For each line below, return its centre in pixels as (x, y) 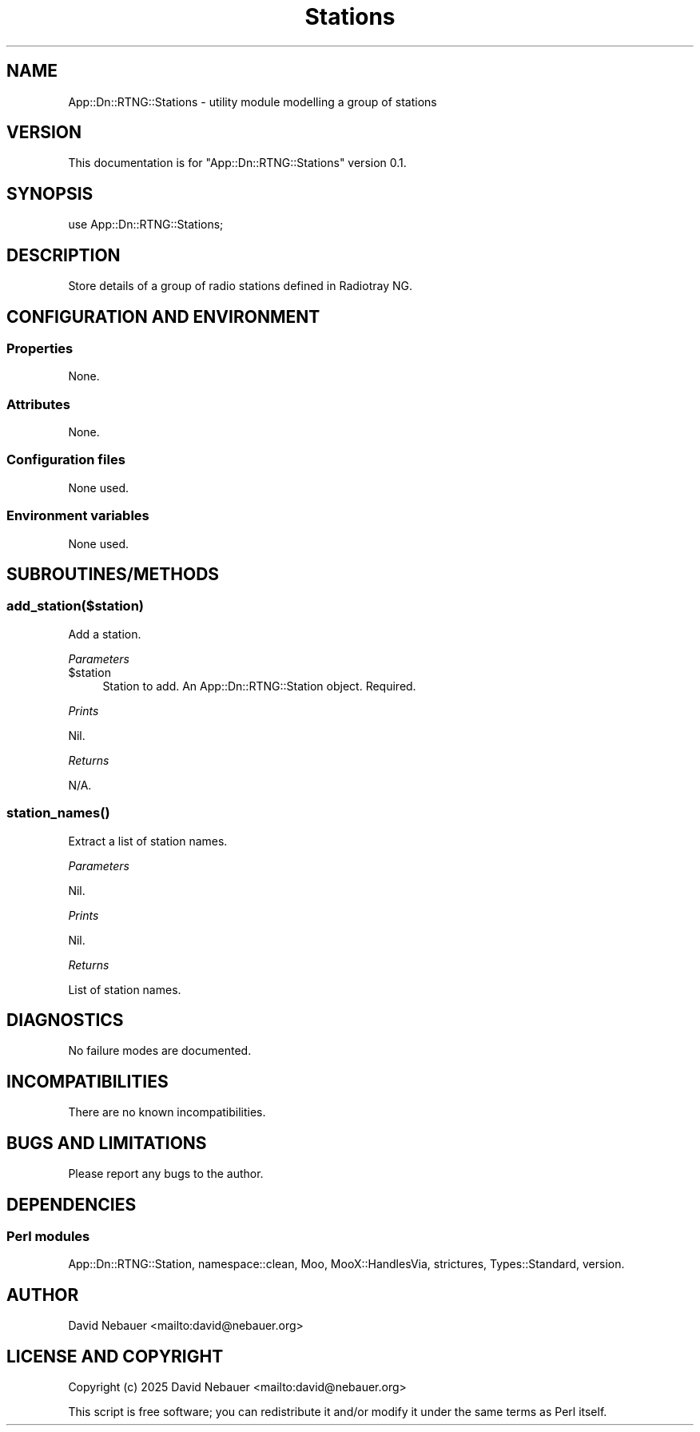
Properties (40, 348)
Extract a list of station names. (148, 841)
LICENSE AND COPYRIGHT (115, 1356)
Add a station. (105, 634)
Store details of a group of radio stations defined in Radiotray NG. (240, 286)
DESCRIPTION (64, 255)
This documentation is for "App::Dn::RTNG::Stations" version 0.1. (237, 163)
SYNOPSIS (50, 193)
